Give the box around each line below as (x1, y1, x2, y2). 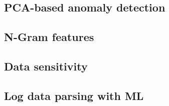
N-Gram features (4, 29, 94, 44)
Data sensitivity (4, 58, 88, 73)
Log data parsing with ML (4, 87, 144, 103)
